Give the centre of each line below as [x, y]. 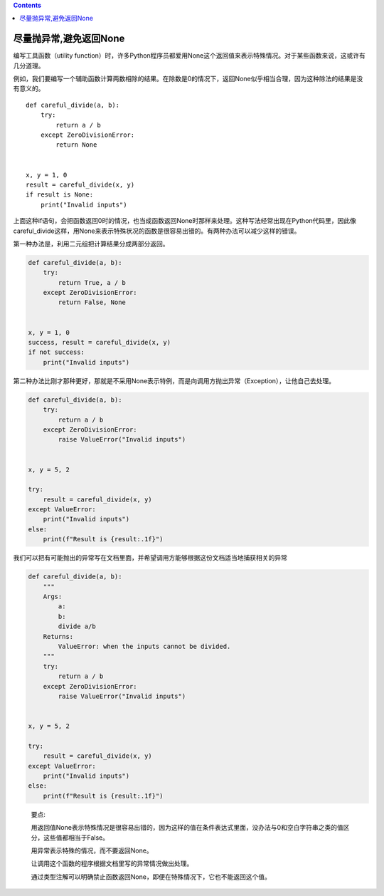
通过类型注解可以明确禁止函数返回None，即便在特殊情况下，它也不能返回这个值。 [151, 877]
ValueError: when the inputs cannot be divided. [144, 646]
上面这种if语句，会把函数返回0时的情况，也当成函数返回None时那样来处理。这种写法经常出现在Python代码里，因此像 [185, 221]
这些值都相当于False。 [76, 838]
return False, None [92, 302]
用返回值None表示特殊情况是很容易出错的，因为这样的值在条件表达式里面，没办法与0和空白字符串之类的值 [187, 828]
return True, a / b [92, 282]
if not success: [57, 352]
